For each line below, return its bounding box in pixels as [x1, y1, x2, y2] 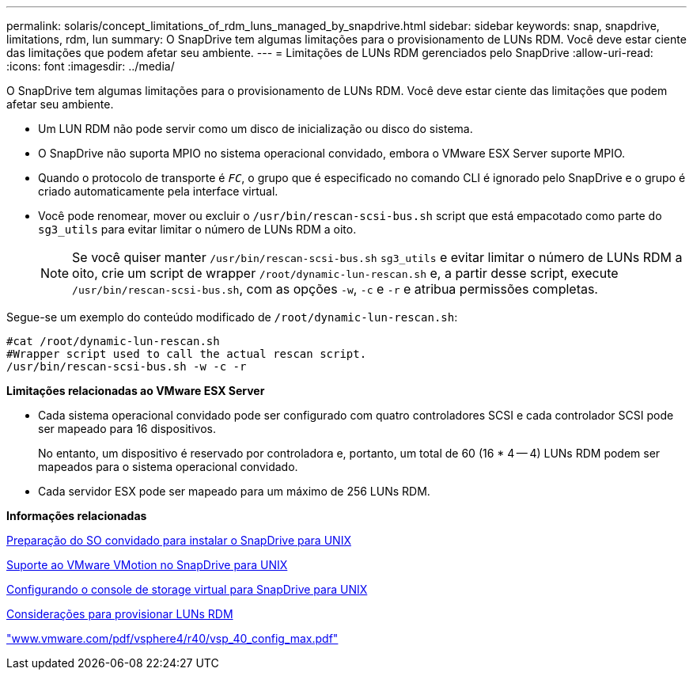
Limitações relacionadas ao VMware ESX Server [6, 384, 265, 397]
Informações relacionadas [6, 509, 147, 522]
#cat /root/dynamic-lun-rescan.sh [6, 335, 220, 347]
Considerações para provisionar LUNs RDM [6, 607, 233, 621]
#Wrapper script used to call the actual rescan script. [6, 347, 367, 360]
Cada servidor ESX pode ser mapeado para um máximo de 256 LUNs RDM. [38, 484, 430, 498]
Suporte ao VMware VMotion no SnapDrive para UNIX [6, 558, 288, 572]
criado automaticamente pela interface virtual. [38, 184, 278, 198]
